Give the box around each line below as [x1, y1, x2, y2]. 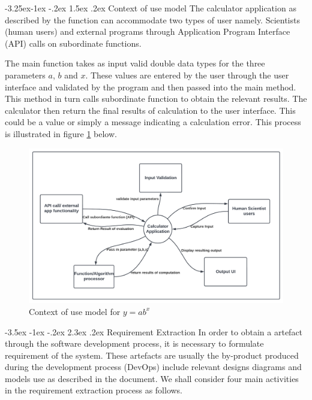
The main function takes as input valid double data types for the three [5, 57, 265, 69]
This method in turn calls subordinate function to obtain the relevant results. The [5, 92, 307, 105]
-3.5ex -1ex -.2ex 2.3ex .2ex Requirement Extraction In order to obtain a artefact [5, 325, 303, 338]
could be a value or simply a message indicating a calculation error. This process [5, 116, 301, 128]
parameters [5, 68, 46, 81]
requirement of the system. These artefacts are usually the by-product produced [5, 349, 299, 361]
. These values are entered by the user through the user [85, 68, 289, 81]
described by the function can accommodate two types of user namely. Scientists [5, 13, 300, 26]
